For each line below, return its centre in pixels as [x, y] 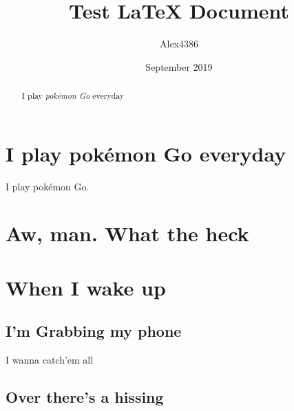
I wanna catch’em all [50, 360]
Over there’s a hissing [85, 397]
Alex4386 [179, 44]
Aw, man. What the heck [127, 233]
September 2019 [179, 66]
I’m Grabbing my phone [94, 331]
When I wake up [86, 287]
